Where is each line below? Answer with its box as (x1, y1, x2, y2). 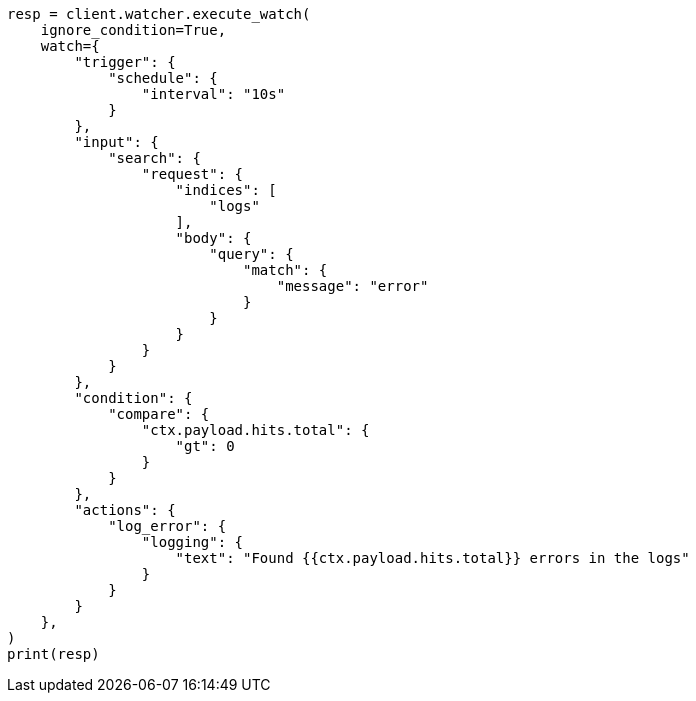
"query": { (209, 246, 294, 262)
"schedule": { (108, 70, 218, 86)
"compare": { (108, 406, 210, 422)
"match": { (243, 262, 328, 278)
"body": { (175, 230, 252, 246)
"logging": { (141, 534, 244, 550)
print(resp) (7, 646, 100, 662)
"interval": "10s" (141, 86, 286, 102)
